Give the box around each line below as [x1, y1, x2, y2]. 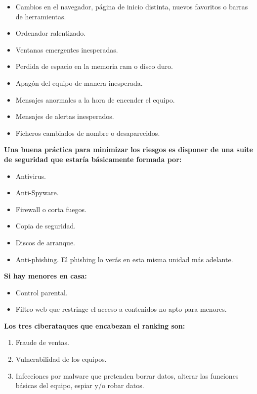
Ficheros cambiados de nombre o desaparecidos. [15, 127, 160, 138]
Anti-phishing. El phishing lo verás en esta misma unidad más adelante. [15, 254, 233, 264]
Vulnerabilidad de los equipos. [15, 354, 107, 364]
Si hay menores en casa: [4, 271, 87, 281]
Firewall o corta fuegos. [15, 204, 86, 214]
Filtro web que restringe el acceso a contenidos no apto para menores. [15, 304, 227, 314]
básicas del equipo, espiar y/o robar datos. [15, 380, 144, 391]
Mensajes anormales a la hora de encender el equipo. [15, 94, 175, 105]
